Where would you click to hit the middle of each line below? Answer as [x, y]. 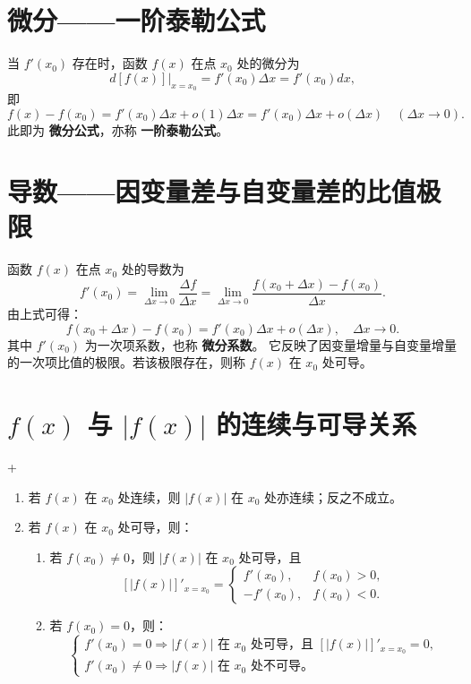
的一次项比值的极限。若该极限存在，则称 [126, 362]
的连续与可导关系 [317, 424]
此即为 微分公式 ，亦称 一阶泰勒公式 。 [118, 129]
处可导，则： [155, 527]
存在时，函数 [110, 63]
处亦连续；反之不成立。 [334, 496]
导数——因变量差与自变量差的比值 [212, 191]
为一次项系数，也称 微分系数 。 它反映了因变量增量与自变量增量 [271, 344]
